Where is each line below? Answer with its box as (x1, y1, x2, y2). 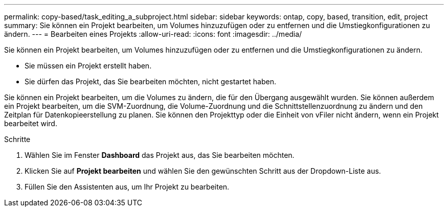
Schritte (4, 135, 31, 144)
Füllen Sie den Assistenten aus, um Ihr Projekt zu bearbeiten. (25, 182, 230, 191)
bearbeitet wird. (4, 119, 57, 128)
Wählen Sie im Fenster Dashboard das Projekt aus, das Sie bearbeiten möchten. (25, 151, 295, 159)
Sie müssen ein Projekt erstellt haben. (25, 61, 152, 70)
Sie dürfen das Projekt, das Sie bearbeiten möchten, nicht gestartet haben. (25, 77, 276, 86)
